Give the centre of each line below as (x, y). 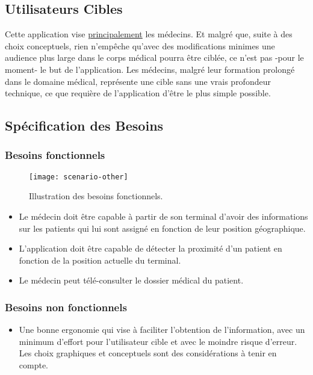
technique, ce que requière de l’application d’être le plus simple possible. (138, 93)
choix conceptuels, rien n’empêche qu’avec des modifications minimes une (140, 45)
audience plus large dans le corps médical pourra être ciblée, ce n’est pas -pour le (154, 57)
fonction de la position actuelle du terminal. (100, 260)
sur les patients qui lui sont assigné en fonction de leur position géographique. (162, 228)
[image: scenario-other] (79, 177)
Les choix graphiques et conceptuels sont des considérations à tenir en (148, 353)
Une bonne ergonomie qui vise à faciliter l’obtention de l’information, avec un (162, 330)
